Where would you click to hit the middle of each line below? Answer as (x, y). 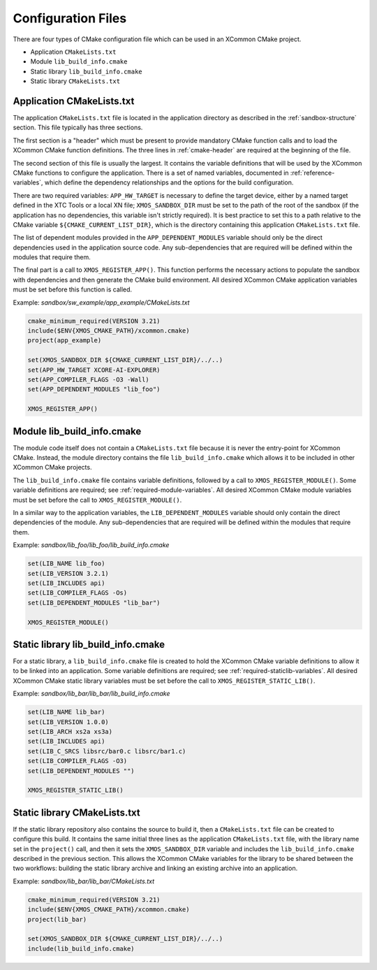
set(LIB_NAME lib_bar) (66, 712)
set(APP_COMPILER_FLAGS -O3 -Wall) (88, 379)
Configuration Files (70, 18)
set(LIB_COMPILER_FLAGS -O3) (77, 761)
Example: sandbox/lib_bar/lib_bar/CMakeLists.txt (84, 881)
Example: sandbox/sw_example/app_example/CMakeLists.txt (101, 302)
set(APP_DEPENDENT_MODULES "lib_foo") (94, 389)
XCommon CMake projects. (52, 468)
